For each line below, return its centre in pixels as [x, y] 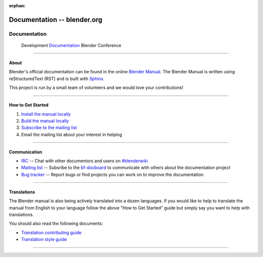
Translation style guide [44, 239]
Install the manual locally [46, 114]
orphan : [17, 6]
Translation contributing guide [51, 233]
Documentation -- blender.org [56, 20]
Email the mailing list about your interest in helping [72, 134]
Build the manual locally [45, 121]
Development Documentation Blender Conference [71, 45]
